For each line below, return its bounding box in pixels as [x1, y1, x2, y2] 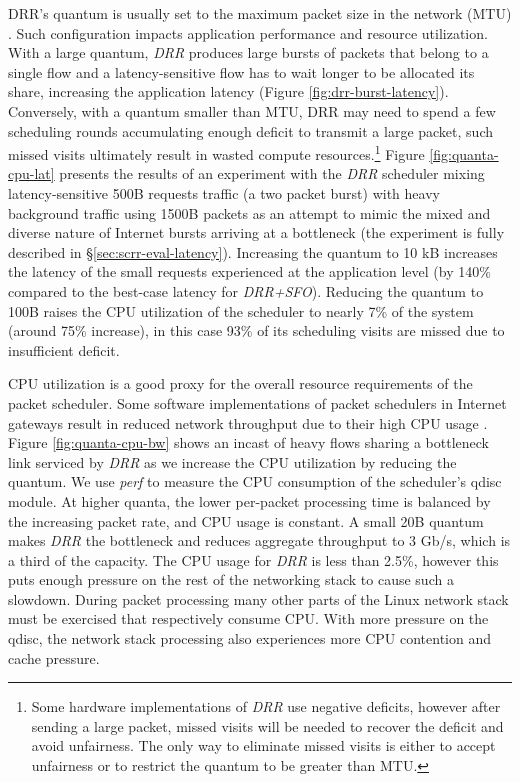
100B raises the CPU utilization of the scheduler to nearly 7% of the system [8, 300, 474, 321]
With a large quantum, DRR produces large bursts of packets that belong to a [8, 42, 489, 63]
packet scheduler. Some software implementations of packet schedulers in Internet [8, 392, 507, 413]
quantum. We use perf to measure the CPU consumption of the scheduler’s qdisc [8, 471, 502, 492]
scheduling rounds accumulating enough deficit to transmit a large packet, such [8, 120, 493, 141]
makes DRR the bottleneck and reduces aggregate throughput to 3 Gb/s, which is [8, 530, 511, 551]
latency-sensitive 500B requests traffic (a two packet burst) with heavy [8, 183, 440, 203]
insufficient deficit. [8, 339, 120, 360]
